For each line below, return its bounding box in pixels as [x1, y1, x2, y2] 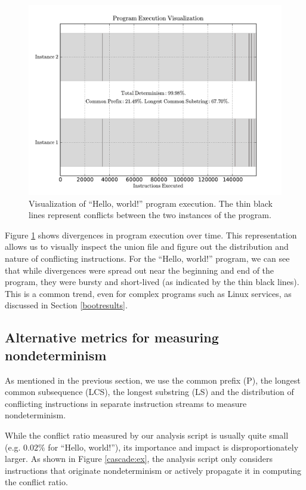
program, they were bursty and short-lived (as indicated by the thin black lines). [5, 275, 299, 288]
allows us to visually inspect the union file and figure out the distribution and [5, 240, 289, 253]
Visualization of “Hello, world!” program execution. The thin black [29, 197, 273, 209]
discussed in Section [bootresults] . [5, 299, 128, 311]
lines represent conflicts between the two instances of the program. [29, 209, 271, 221]
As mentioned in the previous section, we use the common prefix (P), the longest [5, 373, 301, 386]
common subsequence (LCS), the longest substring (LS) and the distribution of [5, 385, 294, 398]
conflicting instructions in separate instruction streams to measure [5, 397, 247, 409]
